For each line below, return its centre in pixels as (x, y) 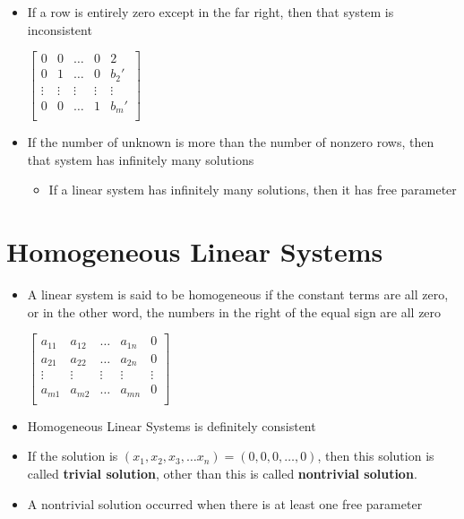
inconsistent (60, 29)
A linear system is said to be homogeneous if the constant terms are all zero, (238, 294)
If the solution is (73, 456)
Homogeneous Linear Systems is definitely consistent (172, 425)
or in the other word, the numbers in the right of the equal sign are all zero (234, 311)
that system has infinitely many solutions (141, 159)
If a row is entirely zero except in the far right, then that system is (211, 12)
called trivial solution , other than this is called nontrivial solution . (222, 474)
